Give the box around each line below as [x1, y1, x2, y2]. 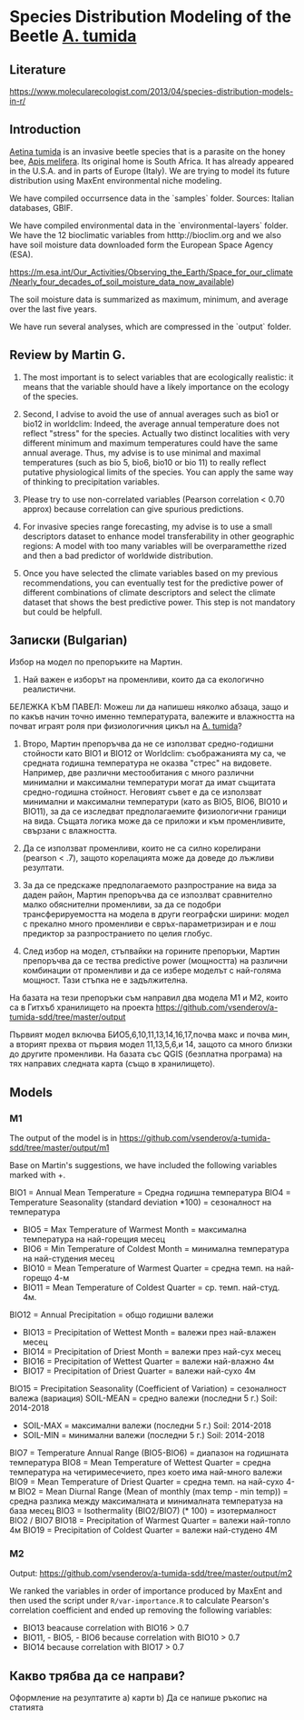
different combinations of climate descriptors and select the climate [22, 586, 276, 597]
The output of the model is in [9, 1133, 118, 1144]
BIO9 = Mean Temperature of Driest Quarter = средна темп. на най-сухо [9, 1476, 284, 1487]
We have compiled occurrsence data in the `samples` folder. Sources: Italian [9, 193, 295, 204]
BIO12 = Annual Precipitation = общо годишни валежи [9, 1309, 214, 1320]
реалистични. [22, 684, 76, 695]
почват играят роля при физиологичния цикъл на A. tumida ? [9, 721, 242, 732]
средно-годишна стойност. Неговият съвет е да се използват [22, 786, 262, 797]
